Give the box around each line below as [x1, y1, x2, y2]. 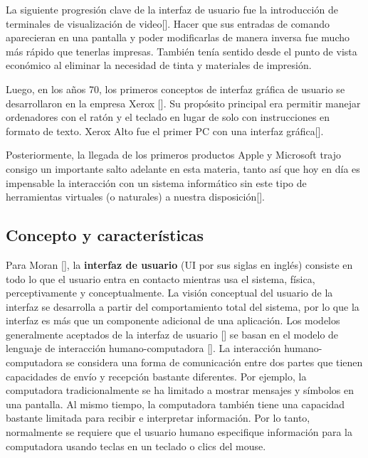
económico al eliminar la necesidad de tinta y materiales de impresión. [6, 58, 312, 73]
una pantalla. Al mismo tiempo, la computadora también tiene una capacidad [6, 396, 345, 411]
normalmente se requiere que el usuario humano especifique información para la [6, 425, 352, 440]
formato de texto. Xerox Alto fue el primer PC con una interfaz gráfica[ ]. [6, 123, 324, 138]
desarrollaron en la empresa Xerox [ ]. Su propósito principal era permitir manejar [6, 95, 361, 110]
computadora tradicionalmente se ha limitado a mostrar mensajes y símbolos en [6, 383, 354, 398]
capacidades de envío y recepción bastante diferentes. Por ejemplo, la [6, 368, 307, 383]
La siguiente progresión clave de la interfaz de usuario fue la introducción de [6, 2, 338, 16]
